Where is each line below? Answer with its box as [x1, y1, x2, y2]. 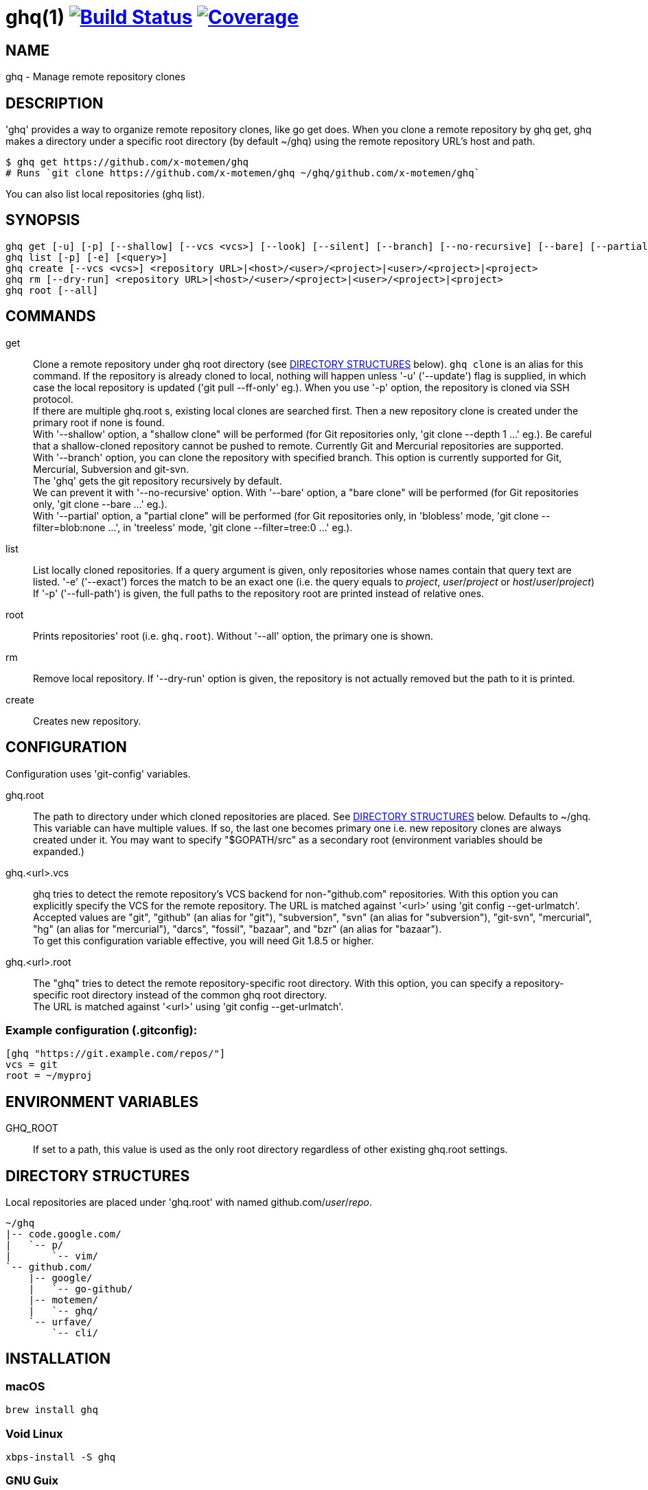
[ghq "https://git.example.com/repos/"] [5, 1048, 226, 1060]
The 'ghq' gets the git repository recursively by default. [33, 474, 282, 487]
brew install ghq [5, 1404, 98, 1416]
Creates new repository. [33, 714, 141, 727]
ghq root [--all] [5, 284, 98, 296]
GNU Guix [5, 1474, 58, 1488]
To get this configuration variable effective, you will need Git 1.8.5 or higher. [33, 934, 374, 946]
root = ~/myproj [5, 1070, 93, 1082]
